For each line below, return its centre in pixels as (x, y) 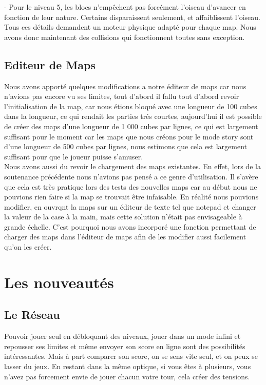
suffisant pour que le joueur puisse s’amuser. (74, 156)
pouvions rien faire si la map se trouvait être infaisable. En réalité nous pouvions (131, 197)
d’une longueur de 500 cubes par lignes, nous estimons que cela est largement (126, 146)
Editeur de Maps (50, 64)
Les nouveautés (59, 282)
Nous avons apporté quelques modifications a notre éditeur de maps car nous (125, 86)
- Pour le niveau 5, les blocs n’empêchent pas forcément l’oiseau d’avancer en (125, 7)
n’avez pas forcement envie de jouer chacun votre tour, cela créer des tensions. (127, 376)
